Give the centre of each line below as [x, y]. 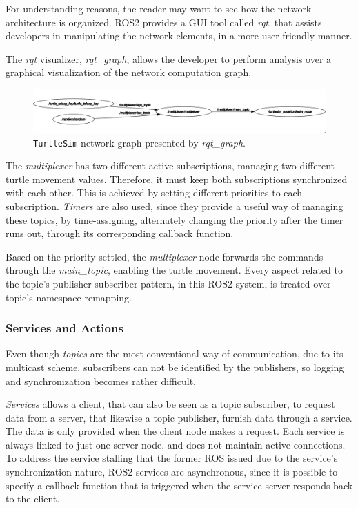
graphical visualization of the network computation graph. [129, 72]
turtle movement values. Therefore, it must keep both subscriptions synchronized [177, 179]
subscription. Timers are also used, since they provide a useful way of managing [175, 206]
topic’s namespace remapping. [69, 297]
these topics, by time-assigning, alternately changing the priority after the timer [175, 219]
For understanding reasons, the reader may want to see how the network [159, 8]
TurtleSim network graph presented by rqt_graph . [139, 142]
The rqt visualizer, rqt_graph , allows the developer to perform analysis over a [169, 58]
